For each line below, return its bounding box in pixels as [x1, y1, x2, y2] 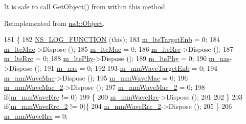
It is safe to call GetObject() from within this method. [4, 1, 167, 11]
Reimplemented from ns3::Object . [4, 18, 105, 28]
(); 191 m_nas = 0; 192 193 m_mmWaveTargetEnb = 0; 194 [34, 62, 218, 73]
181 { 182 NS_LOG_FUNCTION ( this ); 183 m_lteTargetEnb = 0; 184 [4, 34, 220, 44]
